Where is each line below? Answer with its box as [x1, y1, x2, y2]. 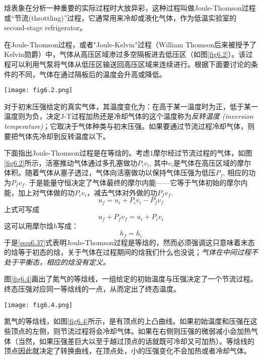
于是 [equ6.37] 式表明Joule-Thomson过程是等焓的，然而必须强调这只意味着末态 [4, 237, 255, 247]
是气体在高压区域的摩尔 [173, 157, 251, 168]
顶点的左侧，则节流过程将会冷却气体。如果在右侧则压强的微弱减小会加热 [11, 325, 251, 336]
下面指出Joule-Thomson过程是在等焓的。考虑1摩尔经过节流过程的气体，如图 [4, 148, 252, 158]
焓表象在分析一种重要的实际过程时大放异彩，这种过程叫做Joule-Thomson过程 [4, 3, 256, 13]
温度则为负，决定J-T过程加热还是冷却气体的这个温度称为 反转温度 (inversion [4, 111, 253, 121]
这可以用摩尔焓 [4, 220, 53, 231]
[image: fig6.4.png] [4, 301, 73, 309]
